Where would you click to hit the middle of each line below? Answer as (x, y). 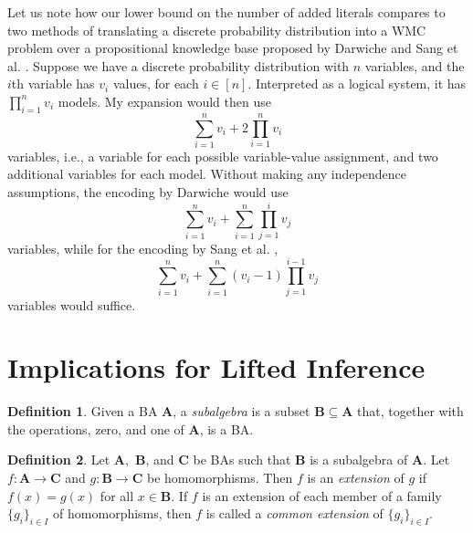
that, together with (410, 411)
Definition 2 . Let (59, 460)
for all (117, 495)
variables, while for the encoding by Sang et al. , (143, 248)
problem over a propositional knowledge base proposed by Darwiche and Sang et (233, 48)
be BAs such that (242, 460)
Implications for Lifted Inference (216, 367)
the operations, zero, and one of (96, 428)
